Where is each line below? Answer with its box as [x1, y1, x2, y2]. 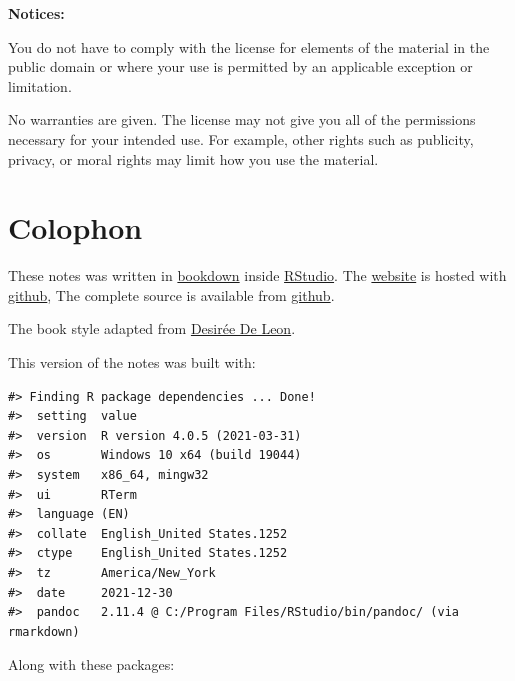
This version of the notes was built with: [8, 352, 256, 373]
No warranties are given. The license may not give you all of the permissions [8, 109, 476, 130]
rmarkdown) [8, 624, 80, 639]
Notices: [8, 3, 65, 23]
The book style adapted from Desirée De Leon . [8, 318, 296, 339]
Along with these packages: [8, 654, 175, 675]
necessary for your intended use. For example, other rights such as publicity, [8, 128, 474, 149]
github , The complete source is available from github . [8, 284, 335, 305]
